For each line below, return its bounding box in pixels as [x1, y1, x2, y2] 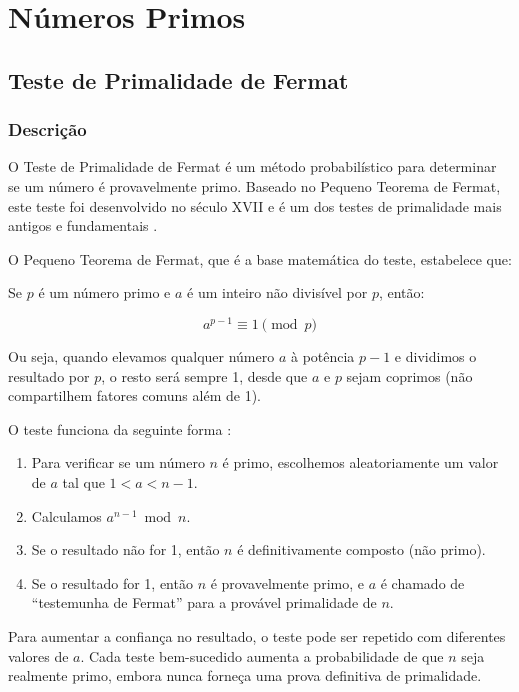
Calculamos [31, 505, 102, 526]
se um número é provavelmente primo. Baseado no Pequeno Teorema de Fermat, [8, 175, 501, 196]
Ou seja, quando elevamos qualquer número [8, 346, 275, 367]
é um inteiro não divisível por [187, 282, 368, 303]
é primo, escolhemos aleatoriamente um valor [222, 452, 499, 473]
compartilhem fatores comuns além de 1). [8, 385, 261, 406]
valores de [8, 645, 69, 666]
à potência [290, 346, 355, 367]
